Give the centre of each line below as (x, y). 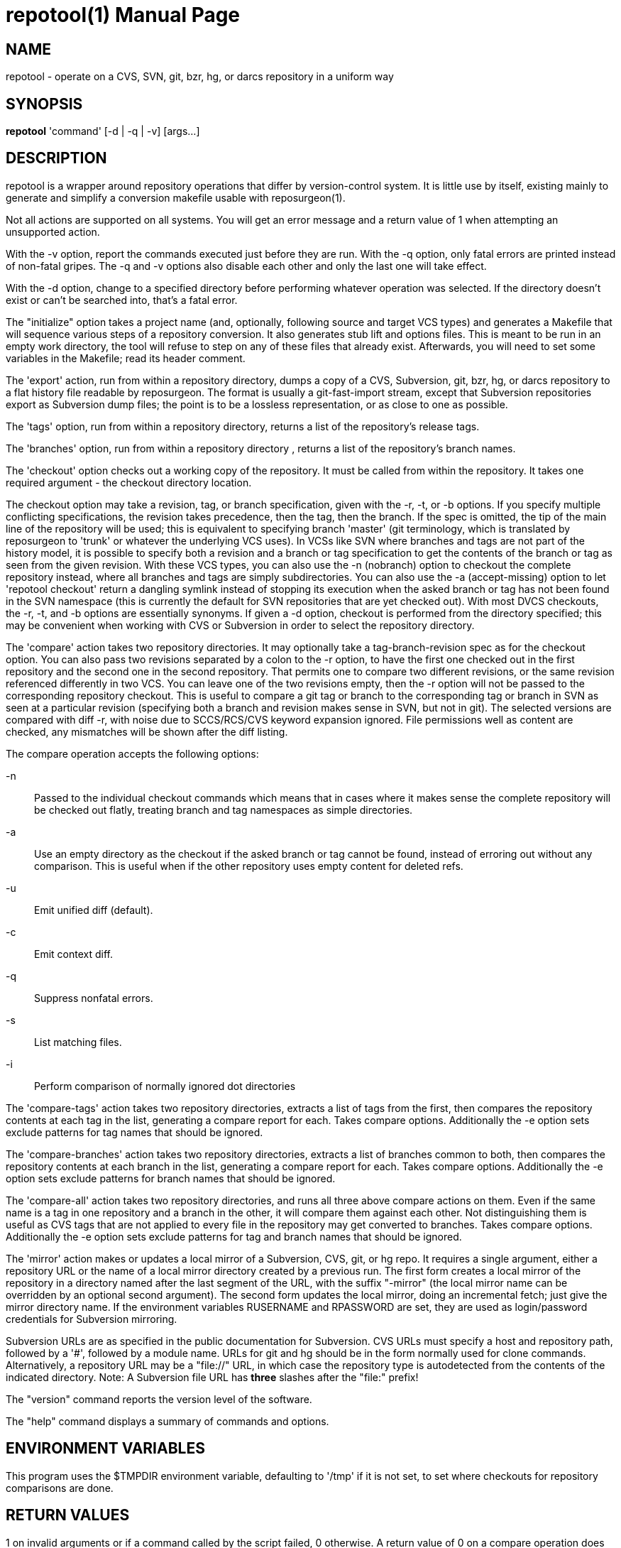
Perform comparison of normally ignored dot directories (165, 1086)
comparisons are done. (60, 1488)
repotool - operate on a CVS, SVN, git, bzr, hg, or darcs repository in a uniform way (200, 77)
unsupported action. (53, 231)
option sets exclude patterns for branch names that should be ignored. (171, 1178)
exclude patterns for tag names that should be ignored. (134, 1132)
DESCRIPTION (56, 158)
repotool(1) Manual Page (123, 15)
